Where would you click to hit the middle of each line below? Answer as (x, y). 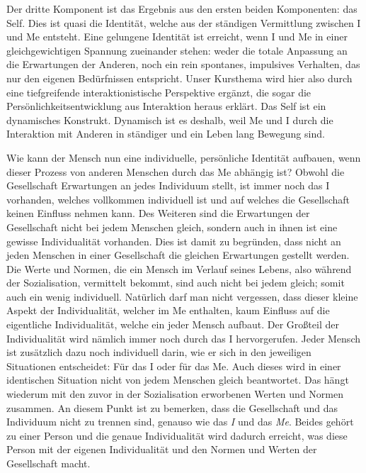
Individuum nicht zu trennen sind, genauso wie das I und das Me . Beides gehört (180, 422)
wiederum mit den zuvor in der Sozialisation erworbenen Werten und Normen (175, 394)
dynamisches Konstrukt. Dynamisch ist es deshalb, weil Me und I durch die (170, 119)
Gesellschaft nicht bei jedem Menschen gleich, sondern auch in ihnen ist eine (172, 227)
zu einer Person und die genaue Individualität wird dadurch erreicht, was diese (177, 435)
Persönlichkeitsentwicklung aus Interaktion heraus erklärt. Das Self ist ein (166, 106)
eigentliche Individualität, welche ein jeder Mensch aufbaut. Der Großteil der (173, 324)
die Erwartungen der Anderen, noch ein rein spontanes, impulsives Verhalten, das (183, 64)
